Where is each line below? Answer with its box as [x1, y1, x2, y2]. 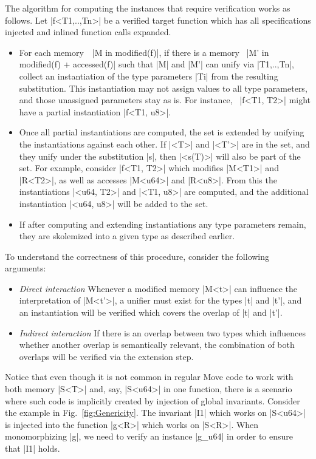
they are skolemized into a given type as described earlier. [19, 229, 235, 242]
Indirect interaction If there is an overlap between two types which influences [19, 326, 306, 339]
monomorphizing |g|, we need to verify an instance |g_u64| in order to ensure [5, 430, 294, 443]
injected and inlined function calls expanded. [5, 25, 171, 38]
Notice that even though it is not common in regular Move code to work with [5, 370, 294, 383]
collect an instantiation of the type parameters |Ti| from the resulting [19, 69, 278, 82]
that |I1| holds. [5, 442, 60, 454]
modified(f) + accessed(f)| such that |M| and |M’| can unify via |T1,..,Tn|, [19, 58, 294, 70]
